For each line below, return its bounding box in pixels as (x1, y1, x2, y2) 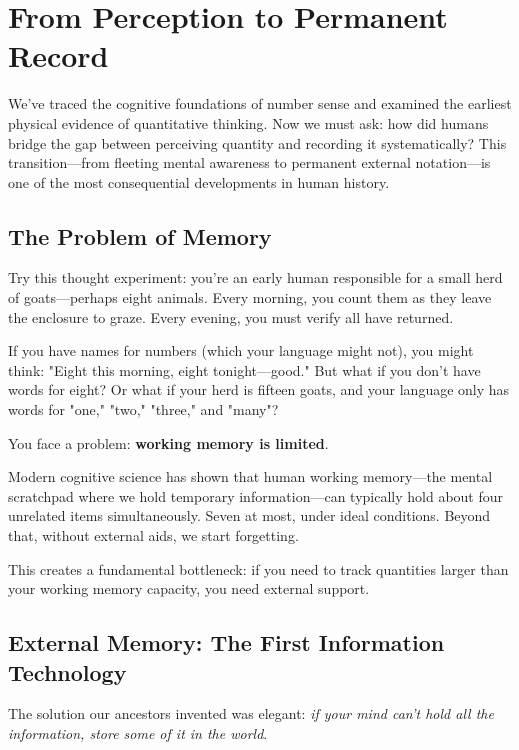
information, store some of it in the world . (8, 722, 268, 743)
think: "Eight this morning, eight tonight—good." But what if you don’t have (8, 359, 481, 380)
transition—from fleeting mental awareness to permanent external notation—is (8, 152, 491, 173)
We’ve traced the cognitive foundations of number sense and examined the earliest (8, 93, 512, 114)
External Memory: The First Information (8, 627, 445, 658)
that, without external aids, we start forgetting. (8, 525, 299, 546)
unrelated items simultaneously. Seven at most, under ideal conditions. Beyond (8, 505, 491, 526)
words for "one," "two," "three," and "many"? (8, 399, 279, 420)
